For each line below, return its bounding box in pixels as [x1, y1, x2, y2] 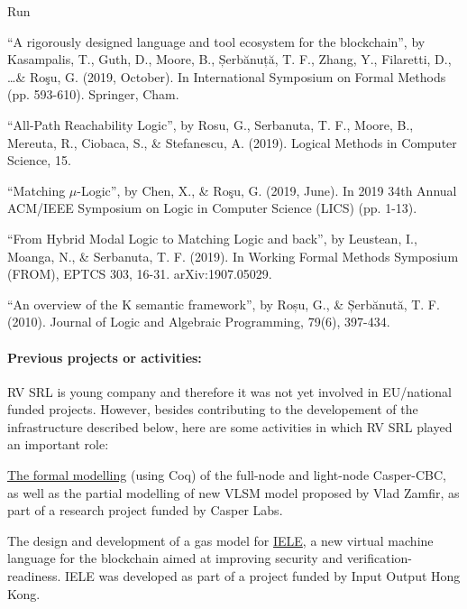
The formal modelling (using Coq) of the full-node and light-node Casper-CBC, [7, 466, 446, 484]
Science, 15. [7, 151, 71, 170]
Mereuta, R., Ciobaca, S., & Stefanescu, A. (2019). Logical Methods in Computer [7, 133, 457, 152]
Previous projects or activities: [7, 347, 202, 366]
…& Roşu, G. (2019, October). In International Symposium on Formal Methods [7, 67, 446, 86]
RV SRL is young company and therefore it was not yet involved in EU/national [7, 382, 452, 401]
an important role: [7, 435, 109, 454]
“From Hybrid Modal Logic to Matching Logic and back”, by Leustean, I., [7, 228, 417, 247]
